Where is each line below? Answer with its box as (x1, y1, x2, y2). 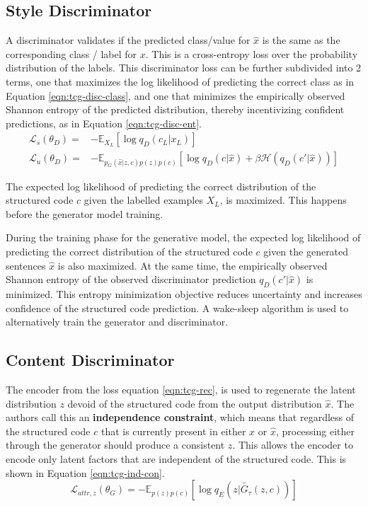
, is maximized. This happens (219, 192, 347, 207)
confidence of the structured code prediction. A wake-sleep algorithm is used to (6, 300, 349, 315)
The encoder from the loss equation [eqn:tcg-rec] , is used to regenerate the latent (6, 381, 356, 396)
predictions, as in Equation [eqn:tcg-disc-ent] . (6, 115, 202, 130)
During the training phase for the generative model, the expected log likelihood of (6, 230, 361, 245)
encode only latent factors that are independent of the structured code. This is (6, 451, 347, 466)
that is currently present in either (100, 423, 246, 438)
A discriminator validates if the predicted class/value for (6, 33, 251, 47)
